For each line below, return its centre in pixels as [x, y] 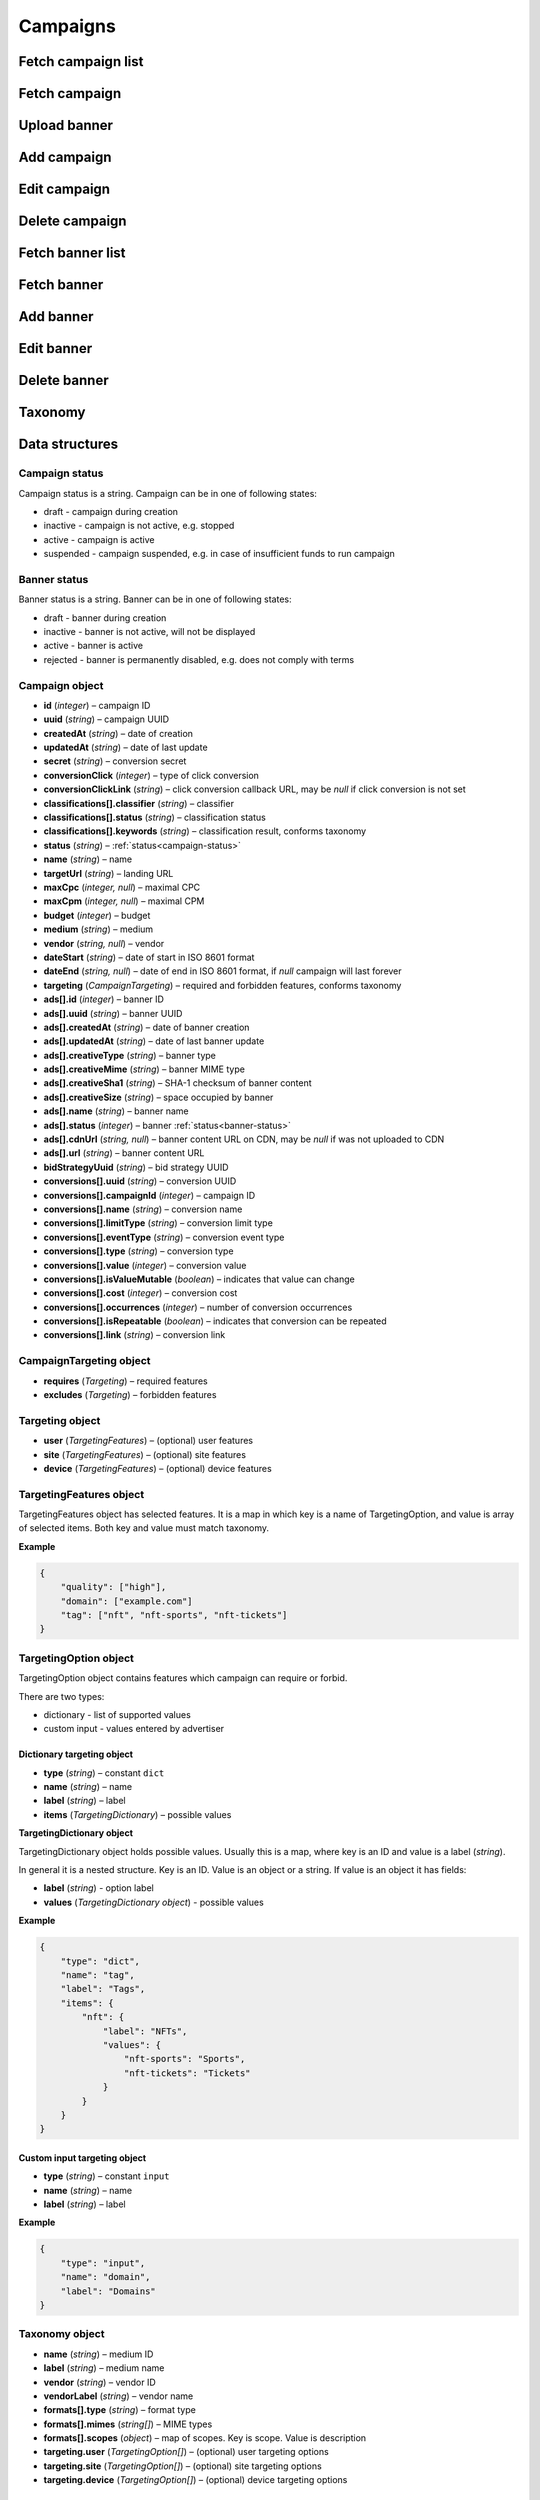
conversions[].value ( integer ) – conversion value [145, 1265]
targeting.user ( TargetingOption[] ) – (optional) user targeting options [186, 2452]
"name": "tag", [97, 1974]
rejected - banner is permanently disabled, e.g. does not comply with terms [199, 659]
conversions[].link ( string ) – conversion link [134, 1335]
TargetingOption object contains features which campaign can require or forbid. [183, 1678]
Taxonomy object [61, 2334]
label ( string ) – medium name [104, 2368]
